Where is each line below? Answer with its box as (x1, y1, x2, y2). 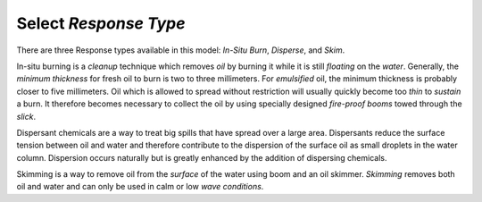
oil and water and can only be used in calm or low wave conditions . (16, 181, 264, 192)
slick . (16, 111, 36, 122)
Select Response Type (16, 13, 186, 33)
